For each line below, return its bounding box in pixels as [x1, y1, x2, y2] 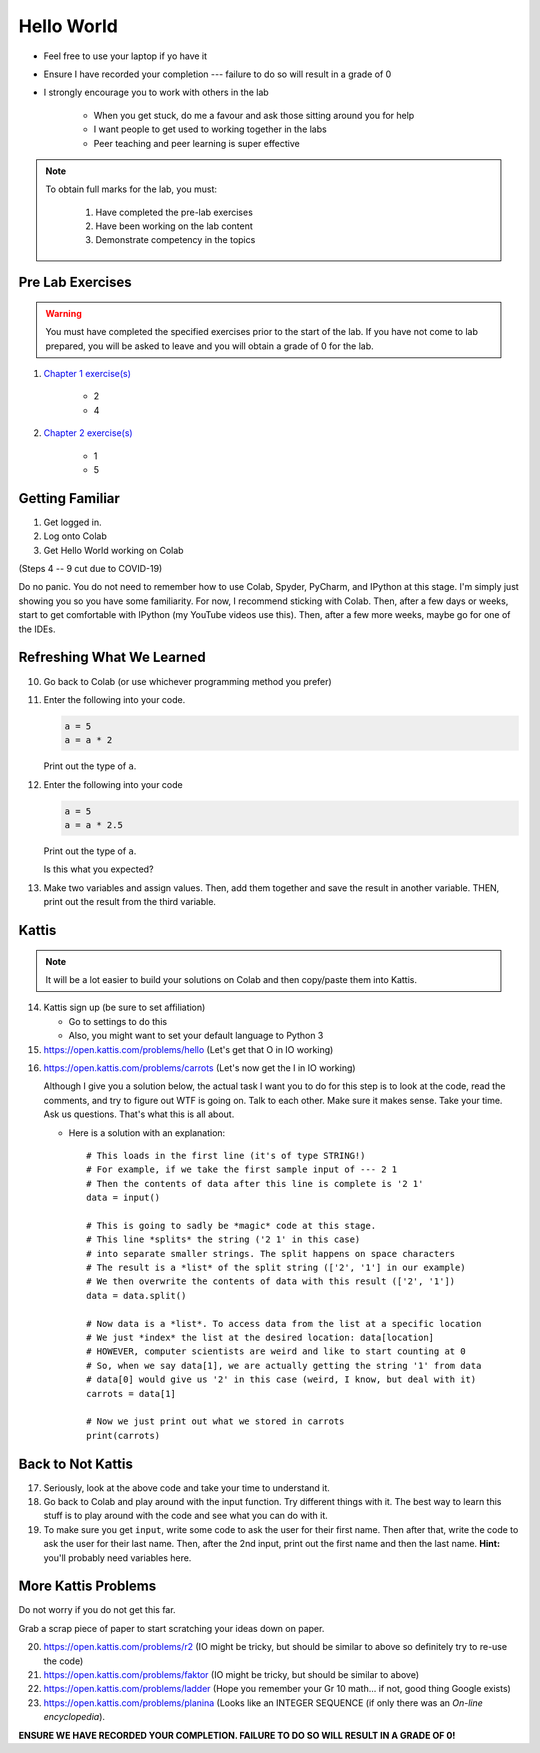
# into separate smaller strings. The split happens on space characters [86, 1248, 456, 1259]
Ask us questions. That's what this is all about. [43, 1108, 235, 1120]
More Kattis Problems [18, 1578, 157, 1595]
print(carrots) [86, 1430, 161, 1441]
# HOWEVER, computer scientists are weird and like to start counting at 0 [86, 1346, 466, 1357]
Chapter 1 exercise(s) [43, 368, 132, 380]
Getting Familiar [18, 490, 120, 507]
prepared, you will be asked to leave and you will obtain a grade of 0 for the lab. [45, 340, 374, 352]
